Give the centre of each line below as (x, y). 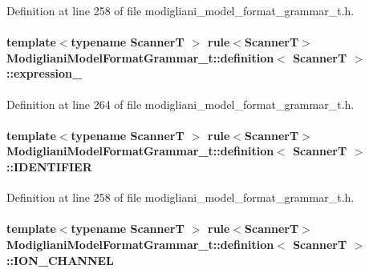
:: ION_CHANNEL (60, 260)
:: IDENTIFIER (49, 166)
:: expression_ (45, 73)
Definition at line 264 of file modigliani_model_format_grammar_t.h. (180, 104)
